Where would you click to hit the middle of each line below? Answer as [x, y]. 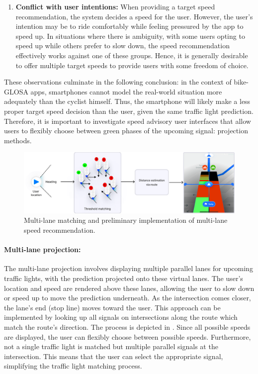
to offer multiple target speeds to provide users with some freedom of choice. [132, 65]
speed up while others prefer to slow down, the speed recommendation [123, 46]
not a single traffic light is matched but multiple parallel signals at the [111, 346]
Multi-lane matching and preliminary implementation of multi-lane [126, 220]
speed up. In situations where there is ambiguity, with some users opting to [130, 36]
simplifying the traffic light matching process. [73, 366]
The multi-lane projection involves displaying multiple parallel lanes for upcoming [129, 268]
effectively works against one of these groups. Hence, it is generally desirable [132, 55]
